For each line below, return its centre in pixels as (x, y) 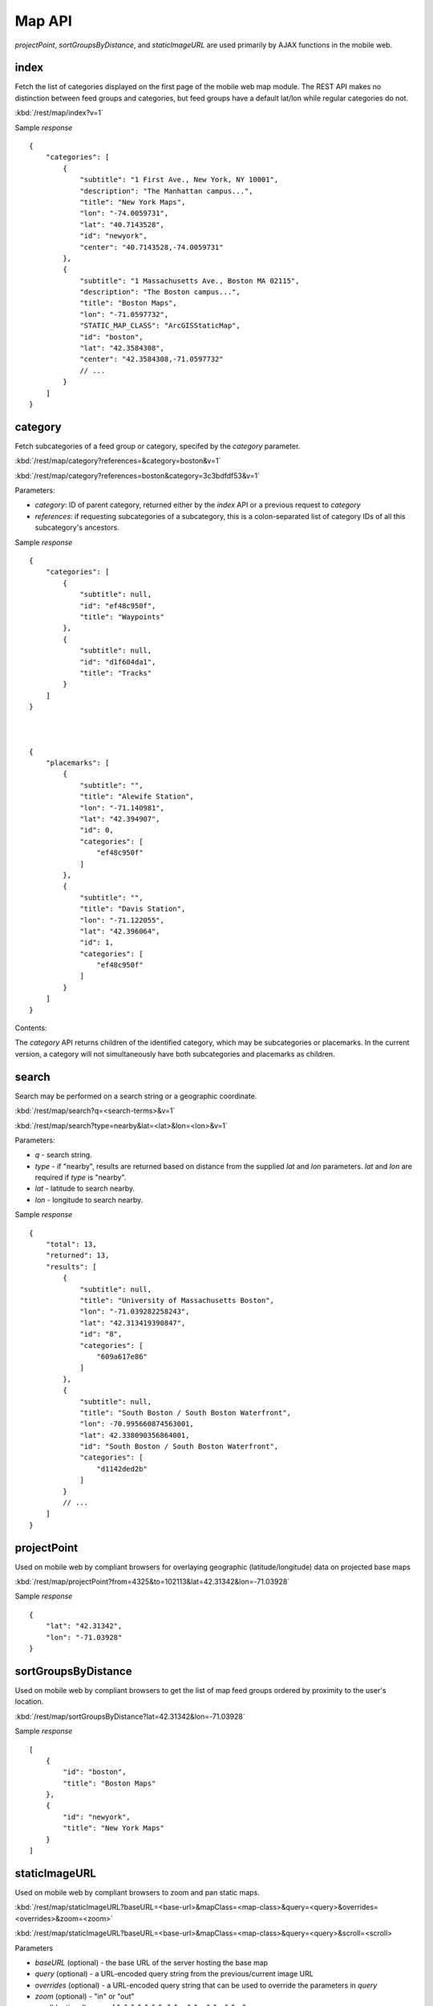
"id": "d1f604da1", (118, 662)
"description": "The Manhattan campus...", (166, 191)
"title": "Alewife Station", (137, 797)
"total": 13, (71, 1245)
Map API (43, 21)
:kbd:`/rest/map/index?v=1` (59, 113)
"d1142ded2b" (122, 1469)
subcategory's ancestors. (77, 528)
